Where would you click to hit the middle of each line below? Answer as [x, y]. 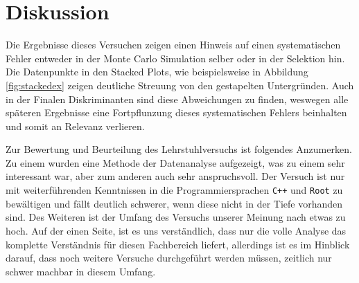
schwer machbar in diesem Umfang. [81, 271]
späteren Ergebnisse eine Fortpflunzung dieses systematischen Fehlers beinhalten [176, 112]
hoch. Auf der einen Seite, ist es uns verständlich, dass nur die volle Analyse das [176, 230]
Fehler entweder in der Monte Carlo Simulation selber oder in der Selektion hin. [175, 58]
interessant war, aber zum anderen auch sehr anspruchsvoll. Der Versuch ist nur [175, 176]
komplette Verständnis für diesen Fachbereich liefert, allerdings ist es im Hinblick [178, 244]
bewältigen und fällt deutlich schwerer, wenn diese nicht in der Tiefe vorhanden [174, 203]
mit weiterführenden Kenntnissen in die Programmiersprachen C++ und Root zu [174, 190]
